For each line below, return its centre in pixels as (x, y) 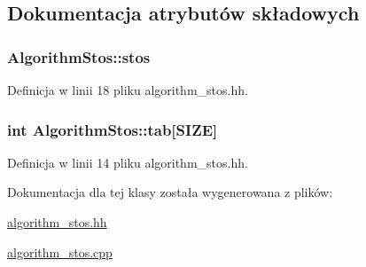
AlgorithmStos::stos (79, 56)
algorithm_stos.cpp (60, 251)
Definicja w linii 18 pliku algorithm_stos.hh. (128, 90)
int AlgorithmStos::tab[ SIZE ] (113, 129)
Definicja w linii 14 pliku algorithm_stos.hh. (128, 162)
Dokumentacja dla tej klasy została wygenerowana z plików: (170, 192)
